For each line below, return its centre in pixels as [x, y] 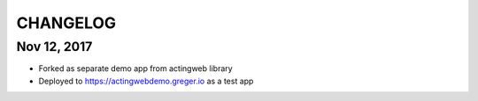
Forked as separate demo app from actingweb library [136, 69]
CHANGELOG [66, 23]
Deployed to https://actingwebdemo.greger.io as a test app [146, 81]
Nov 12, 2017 [54, 47]
